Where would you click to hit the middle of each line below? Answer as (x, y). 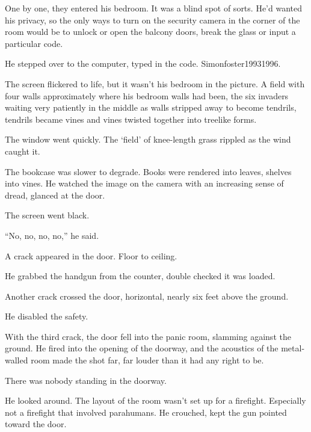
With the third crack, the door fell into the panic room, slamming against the (148, 336)
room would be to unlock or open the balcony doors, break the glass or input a (150, 32)
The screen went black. (47, 215)
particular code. (34, 43)
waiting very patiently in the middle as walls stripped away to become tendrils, (151, 107)
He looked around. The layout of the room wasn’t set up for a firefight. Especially (155, 400)
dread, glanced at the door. (55, 195)
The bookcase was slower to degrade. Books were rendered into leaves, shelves (148, 171)
